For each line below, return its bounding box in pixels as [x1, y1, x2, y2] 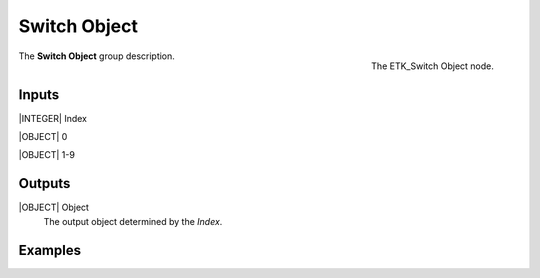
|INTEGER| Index [18, 112, 87, 124]
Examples [18, 241, 82, 259]
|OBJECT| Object [18, 201, 90, 214]
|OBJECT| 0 [18, 131, 68, 143]
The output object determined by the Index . [43, 215, 223, 227]
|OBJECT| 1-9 [18, 149, 75, 161]
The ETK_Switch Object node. [371, 60, 494, 72]
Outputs [18, 175, 71, 192]
